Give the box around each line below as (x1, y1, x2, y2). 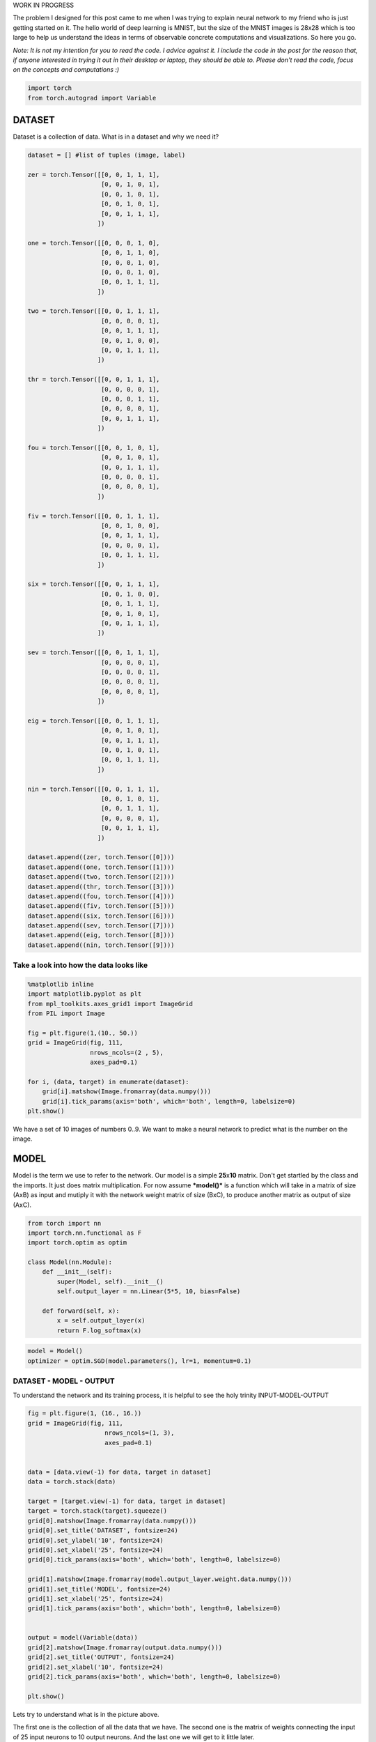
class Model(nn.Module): (27, 1258, 113, 1266)
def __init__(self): (42, 1268, 113, 1276)
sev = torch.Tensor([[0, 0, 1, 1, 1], (27, 649, 160, 656)
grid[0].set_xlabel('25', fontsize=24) (27, 1546, 164, 1554)
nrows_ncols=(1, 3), (104, 1429, 175, 1437)
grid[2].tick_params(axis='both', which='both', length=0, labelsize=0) (27, 1673, 281, 1681)
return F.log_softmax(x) (56, 1326, 142, 1334)
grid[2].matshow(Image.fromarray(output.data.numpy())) (27, 1643, 223, 1651)
